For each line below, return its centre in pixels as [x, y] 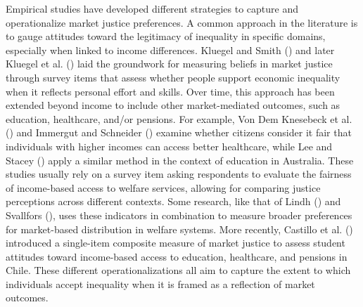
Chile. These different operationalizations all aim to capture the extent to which [178, 270]
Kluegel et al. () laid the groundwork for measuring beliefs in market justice [169, 64]
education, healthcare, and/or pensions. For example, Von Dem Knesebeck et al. [179, 118]
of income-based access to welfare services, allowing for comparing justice [163, 187]
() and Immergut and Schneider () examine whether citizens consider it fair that [179, 132]
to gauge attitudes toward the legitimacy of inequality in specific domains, [166, 36]
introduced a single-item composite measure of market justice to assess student [176, 243]
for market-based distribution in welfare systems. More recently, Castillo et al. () [179, 229]
